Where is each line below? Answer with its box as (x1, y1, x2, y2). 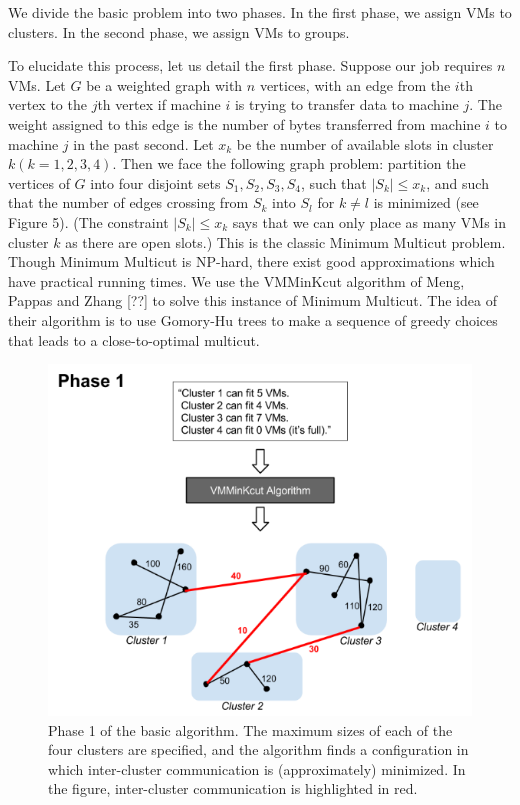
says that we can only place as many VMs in (232, 211, 507, 232)
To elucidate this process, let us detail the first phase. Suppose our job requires (8, 55, 493, 76)
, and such (426, 172, 489, 193)
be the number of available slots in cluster (236, 133, 494, 154)
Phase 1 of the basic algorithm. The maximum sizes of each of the (48, 719, 453, 740)
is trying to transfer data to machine (234, 94, 459, 115)
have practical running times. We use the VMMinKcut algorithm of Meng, (8, 270, 465, 291)
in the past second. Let (73, 133, 214, 154)
